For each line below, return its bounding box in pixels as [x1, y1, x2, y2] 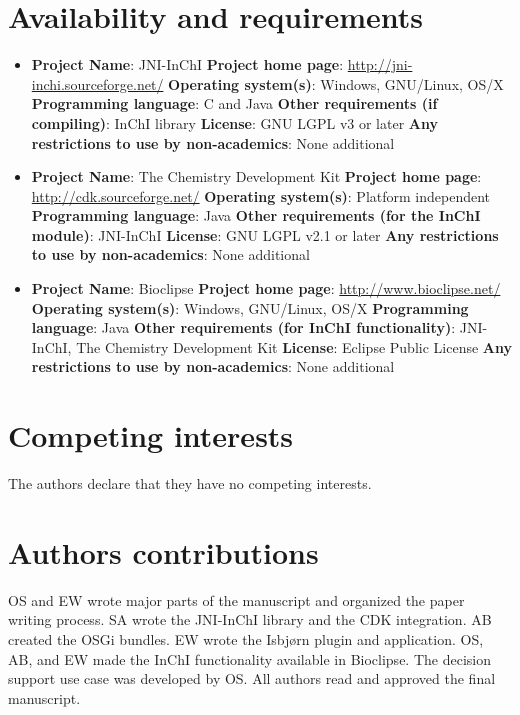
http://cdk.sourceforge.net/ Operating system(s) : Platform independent [31, 185, 491, 206]
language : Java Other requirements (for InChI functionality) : [31, 317, 456, 338]
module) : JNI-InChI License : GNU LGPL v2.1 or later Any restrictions [31, 224, 499, 245]
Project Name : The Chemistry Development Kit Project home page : [31, 166, 482, 187]
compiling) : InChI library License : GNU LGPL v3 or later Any [31, 112, 438, 133]
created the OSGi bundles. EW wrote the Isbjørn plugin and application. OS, [8, 629, 484, 650]
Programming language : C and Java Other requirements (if [31, 93, 438, 114]
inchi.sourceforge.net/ [31, 73, 164, 94]
